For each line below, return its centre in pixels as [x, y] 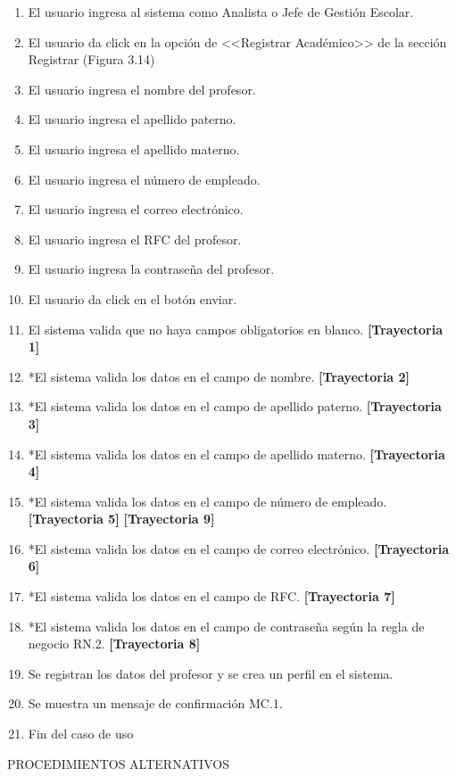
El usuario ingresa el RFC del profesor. [135, 239]
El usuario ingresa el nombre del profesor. [142, 89]
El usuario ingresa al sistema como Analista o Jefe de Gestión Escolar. [221, 12]
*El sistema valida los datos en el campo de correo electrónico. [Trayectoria [239, 548]
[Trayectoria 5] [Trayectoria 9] [121, 519]
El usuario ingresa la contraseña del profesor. [151, 269]
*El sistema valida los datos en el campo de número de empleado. [207, 501]
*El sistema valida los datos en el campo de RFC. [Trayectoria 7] [211, 596]
